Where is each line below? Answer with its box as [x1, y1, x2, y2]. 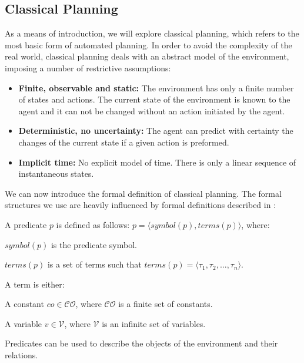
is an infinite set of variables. [102, 317, 206, 329]
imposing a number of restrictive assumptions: [5, 61, 171, 74]
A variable [5, 317, 42, 329]
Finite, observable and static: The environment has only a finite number [18, 81, 294, 94]
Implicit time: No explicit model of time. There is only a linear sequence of [18, 156, 296, 168]
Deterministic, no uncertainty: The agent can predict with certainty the [18, 124, 293, 137]
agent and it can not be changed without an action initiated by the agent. [18, 104, 285, 117]
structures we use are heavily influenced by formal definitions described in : [5, 199, 276, 211]
